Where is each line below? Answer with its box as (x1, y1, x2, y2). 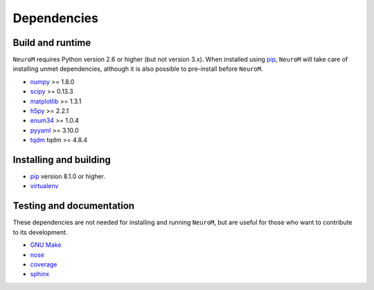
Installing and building (12, 154, 111, 166)
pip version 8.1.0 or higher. (30, 172, 105, 180)
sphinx (30, 270, 50, 278)
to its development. (12, 228, 68, 236)
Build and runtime (12, 37, 91, 49)
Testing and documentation (12, 200, 135, 212)
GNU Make (30, 241, 62, 249)
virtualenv (30, 182, 59, 190)
